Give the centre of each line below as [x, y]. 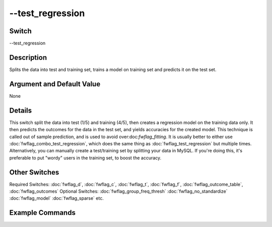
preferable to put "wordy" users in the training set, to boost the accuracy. [85, 158]
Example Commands [42, 213]
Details [21, 110]
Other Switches [34, 172]
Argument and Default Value [55, 84]
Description [28, 57]
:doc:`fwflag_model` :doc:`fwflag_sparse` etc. [57, 198]
